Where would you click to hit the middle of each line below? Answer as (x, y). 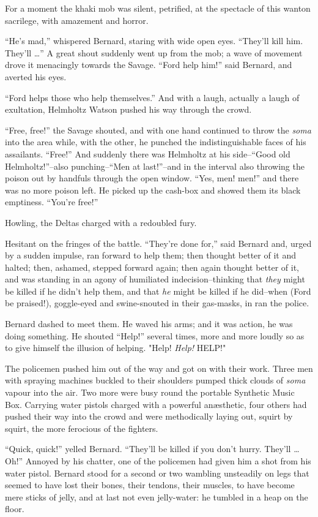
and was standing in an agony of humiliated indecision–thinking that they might (155, 279)
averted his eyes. (36, 76)
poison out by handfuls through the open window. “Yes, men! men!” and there (152, 178)
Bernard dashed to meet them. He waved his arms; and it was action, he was (149, 324)
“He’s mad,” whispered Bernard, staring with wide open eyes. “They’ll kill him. (154, 41)
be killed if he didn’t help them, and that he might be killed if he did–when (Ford (158, 291)
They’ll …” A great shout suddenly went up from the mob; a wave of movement (154, 52)
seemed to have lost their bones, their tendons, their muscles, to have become (150, 485)
